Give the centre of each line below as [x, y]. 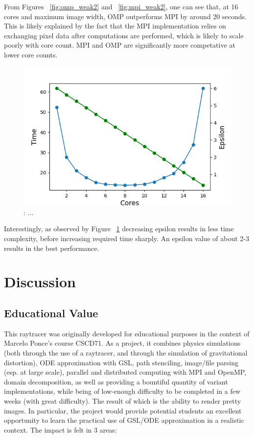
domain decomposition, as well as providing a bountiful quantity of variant [116, 381]
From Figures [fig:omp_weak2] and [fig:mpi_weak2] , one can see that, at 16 [121, 6]
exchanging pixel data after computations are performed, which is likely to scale [124, 35]
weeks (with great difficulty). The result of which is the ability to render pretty [123, 400]
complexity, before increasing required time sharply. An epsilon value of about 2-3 [127, 238]
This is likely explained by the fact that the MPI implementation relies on [115, 26]
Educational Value [51, 313]
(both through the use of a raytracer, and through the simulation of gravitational [126, 352]
